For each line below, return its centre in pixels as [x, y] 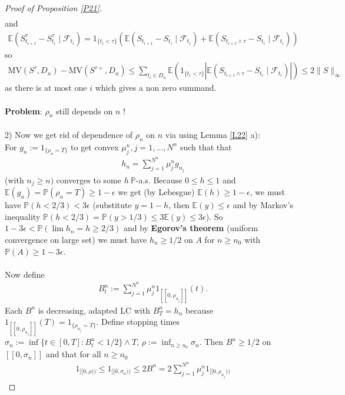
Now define [25, 274]
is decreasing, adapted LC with [94, 310]
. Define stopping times [138, 322]
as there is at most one [46, 88]
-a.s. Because [159, 180]
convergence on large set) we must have [76, 239]
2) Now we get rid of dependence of [69, 134]
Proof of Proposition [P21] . [54, 8]
